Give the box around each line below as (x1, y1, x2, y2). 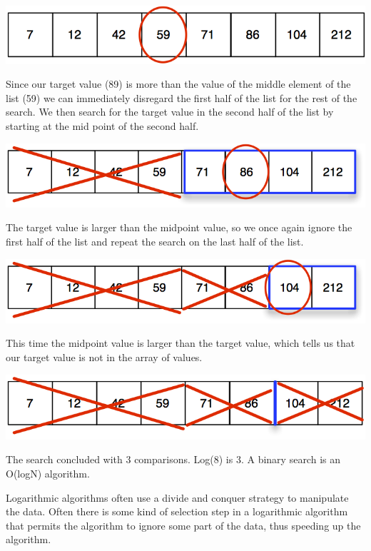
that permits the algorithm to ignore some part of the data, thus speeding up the (6, 517, 361, 532)
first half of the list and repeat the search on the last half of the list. (6, 233, 304, 248)
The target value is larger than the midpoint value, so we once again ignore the (6, 220, 352, 235)
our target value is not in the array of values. (6, 349, 203, 364)
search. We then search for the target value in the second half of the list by (6, 104, 334, 119)
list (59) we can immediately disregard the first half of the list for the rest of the (6, 90, 357, 105)
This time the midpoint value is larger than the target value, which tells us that (6, 335, 355, 350)
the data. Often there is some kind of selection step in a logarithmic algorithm (6, 504, 348, 519)
